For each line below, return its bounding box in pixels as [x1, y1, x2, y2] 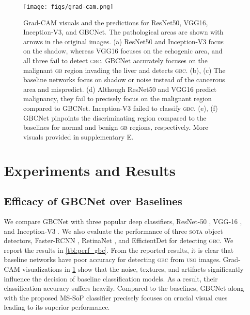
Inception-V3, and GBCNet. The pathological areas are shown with [23, 27, 224, 37]
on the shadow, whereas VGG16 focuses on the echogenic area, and [23, 46, 223, 56]
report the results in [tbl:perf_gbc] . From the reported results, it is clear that [4, 245, 234, 255]
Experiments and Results [4, 160, 176, 180]
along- [228, 283, 247, 293]
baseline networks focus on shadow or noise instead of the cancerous [23, 74, 225, 85]
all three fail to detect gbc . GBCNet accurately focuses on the [23, 55, 208, 66]
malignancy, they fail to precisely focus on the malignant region [23, 93, 212, 104]
